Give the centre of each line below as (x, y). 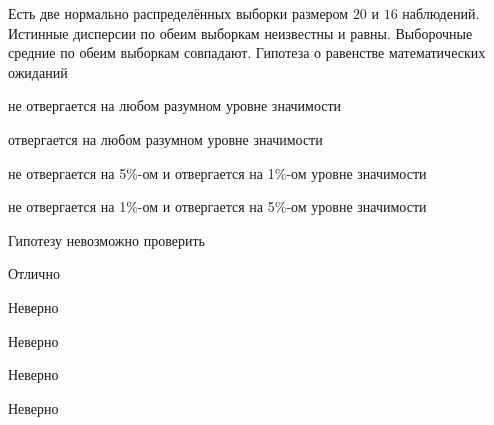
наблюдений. (441, 13)
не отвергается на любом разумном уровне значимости (175, 105)
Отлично (34, 273)
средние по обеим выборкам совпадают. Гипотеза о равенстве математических (247, 52)
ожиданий (38, 71)
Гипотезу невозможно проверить (106, 239)
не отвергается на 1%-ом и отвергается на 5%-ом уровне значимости (217, 206)
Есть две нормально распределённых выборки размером (178, 13)
